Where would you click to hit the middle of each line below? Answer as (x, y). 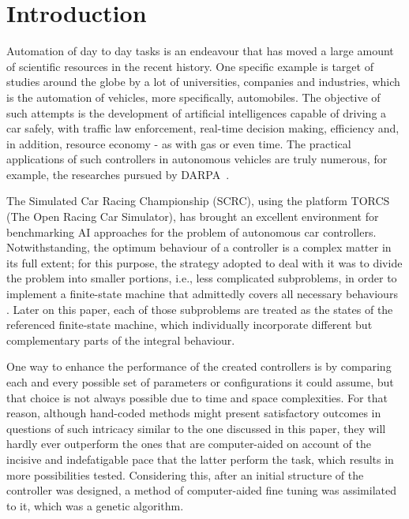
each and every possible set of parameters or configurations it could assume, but (200, 382)
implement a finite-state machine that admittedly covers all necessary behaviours (202, 294)
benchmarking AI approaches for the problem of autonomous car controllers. (191, 231)
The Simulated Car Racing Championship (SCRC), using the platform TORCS (198, 201)
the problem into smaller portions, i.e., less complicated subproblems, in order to (202, 278)
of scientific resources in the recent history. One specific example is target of (190, 66)
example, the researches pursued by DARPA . (118, 174)
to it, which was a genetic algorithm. (95, 505)
